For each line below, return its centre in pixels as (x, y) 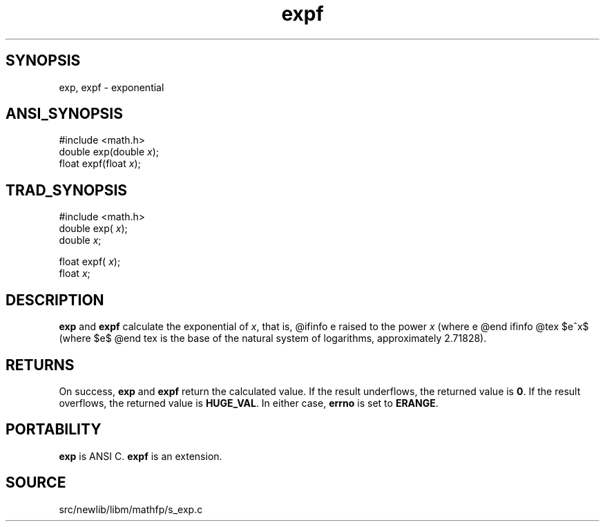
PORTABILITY (54, 430)
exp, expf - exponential (112, 87)
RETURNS (40, 365)
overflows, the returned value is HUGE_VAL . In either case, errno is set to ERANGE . (249, 403)
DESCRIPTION (55, 300)
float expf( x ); (90, 262)
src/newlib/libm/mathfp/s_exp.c (131, 509)
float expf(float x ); (100, 164)
